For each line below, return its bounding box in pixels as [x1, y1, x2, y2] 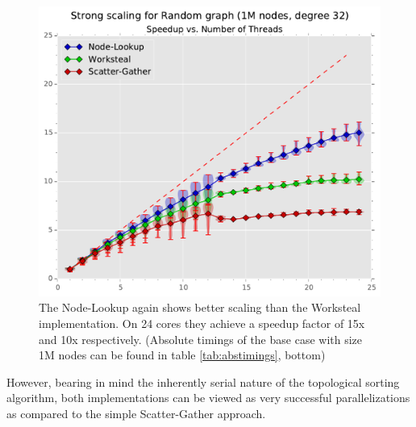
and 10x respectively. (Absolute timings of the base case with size [39, 330, 363, 347]
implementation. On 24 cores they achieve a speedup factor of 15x [39, 315, 365, 332]
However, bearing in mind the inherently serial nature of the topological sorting [6, 373, 400, 390]
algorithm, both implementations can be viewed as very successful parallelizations [6, 389, 410, 406]
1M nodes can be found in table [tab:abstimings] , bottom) [39, 346, 326, 363]
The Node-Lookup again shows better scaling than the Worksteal [39, 299, 361, 316]
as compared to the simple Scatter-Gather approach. [6, 405, 266, 422]
